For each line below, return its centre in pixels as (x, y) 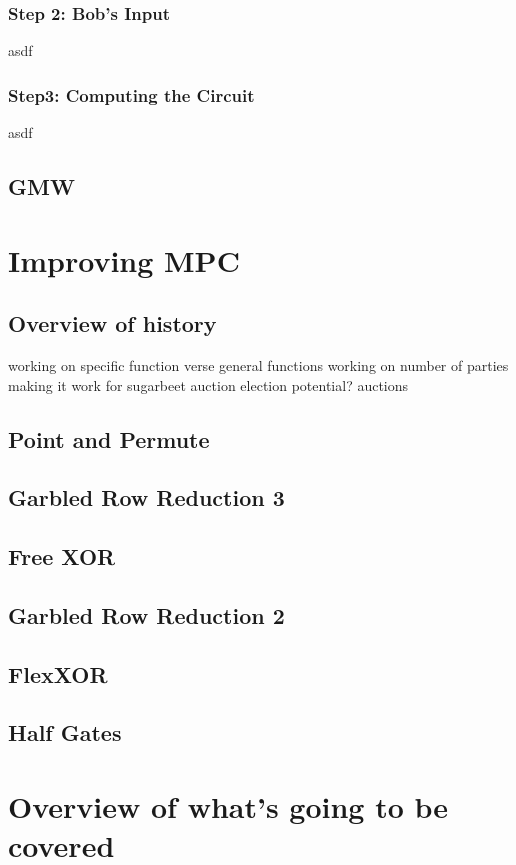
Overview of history (112, 323)
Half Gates (65, 732)
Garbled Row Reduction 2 (146, 614)
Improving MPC (124, 259)
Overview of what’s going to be (228, 806)
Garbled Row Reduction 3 (146, 497)
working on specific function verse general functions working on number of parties (258, 364)
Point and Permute (109, 438)
